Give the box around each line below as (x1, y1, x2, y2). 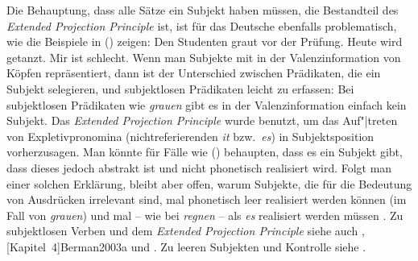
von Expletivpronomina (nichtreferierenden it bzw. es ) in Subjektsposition (6, 127, 375, 144)
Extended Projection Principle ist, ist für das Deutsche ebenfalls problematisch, (6, 17, 397, 34)
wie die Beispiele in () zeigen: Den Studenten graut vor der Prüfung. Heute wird (6, 33, 403, 50)
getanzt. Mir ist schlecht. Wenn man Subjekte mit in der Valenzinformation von (6, 48, 401, 65)
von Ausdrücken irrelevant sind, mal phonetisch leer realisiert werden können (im (6, 191, 407, 208)
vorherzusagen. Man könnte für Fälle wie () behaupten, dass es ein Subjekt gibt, (6, 143, 403, 160)
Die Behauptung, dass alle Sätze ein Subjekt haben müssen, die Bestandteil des (6, 2, 399, 18)
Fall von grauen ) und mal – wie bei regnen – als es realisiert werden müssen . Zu (6, 206, 404, 223)
